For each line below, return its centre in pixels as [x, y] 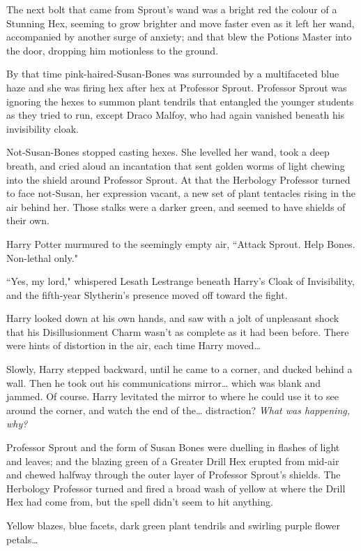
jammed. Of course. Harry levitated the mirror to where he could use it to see [172, 396]
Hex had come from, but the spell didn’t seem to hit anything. [140, 502]
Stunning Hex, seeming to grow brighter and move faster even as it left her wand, [180, 23]
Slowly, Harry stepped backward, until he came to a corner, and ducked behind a [179, 369]
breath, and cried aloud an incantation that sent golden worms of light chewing [176, 165]
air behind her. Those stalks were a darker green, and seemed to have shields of [176, 206]
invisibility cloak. [43, 128]
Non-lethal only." [42, 257]
